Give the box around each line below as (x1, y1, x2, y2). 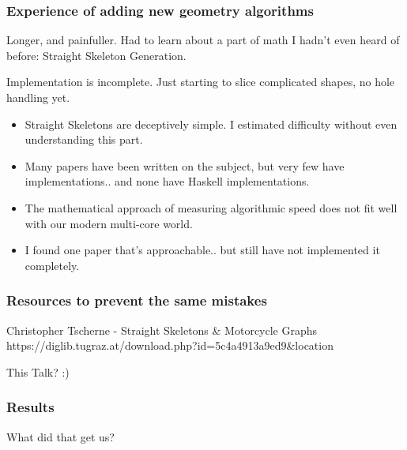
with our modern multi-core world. (24, 215, 193, 231)
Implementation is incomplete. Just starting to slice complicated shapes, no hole (6, 73, 395, 90)
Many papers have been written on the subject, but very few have (24, 157, 345, 174)
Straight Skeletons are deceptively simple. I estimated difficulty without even (24, 115, 398, 132)
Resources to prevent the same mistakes (6, 291, 267, 310)
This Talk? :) (6, 363, 70, 380)
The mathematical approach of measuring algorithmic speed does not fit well (24, 199, 398, 216)
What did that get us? (6, 428, 115, 444)
